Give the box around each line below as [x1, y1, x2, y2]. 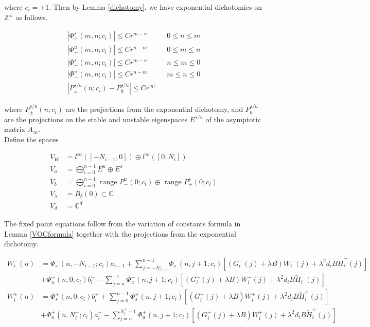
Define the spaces [4, 133, 59, 144]
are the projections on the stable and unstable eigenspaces [4, 113, 187, 124]
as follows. [15, 11, 48, 22]
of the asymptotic [205, 113, 261, 124]
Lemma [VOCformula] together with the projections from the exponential [4, 228, 236, 239]
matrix [4, 124, 25, 134]
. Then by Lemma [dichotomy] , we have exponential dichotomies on [49, 2, 262, 12]
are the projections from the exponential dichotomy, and [65, 104, 243, 114]
